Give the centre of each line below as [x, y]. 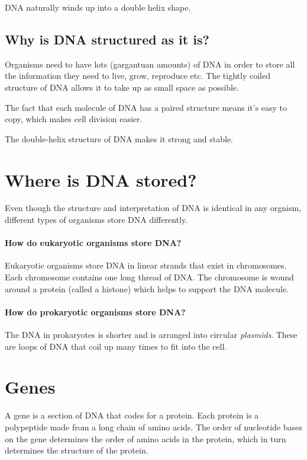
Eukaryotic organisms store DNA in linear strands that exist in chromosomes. [146, 265]
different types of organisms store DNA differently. [96, 220]
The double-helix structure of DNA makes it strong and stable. [119, 138]
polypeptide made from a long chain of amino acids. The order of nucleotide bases [153, 427]
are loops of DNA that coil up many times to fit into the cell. [116, 346]
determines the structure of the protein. [77, 450]
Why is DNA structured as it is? [107, 39]
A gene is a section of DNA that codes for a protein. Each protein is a [132, 415]
